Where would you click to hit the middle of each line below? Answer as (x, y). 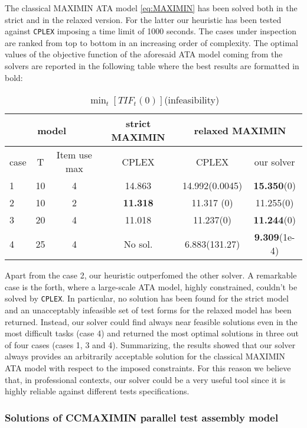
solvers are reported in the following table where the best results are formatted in (152, 66)
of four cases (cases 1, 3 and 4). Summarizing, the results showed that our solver (150, 344)
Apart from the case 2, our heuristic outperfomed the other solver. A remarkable (151, 275)
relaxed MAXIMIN (240, 130)
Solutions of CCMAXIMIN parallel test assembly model (142, 417)
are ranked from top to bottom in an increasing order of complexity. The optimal (151, 42)
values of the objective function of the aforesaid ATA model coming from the (144, 54)
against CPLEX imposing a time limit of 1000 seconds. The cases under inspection (151, 31)
